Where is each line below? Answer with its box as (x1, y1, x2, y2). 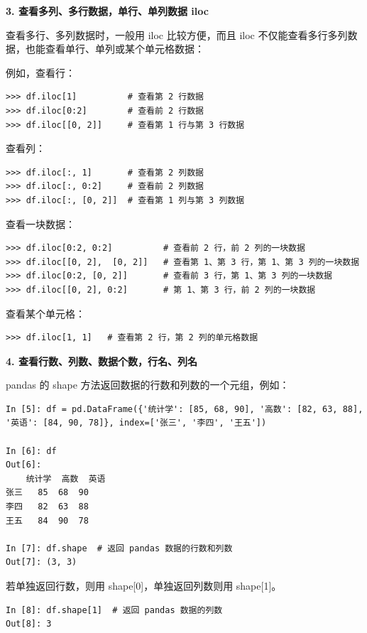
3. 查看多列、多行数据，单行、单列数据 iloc (6, 4, 209, 18)
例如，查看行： (6, 65, 75, 80)
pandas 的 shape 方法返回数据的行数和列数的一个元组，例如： (6, 377, 290, 392)
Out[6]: (6, 460, 42, 470)
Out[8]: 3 (6, 619, 52, 629)
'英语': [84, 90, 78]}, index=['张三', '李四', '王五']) (6, 418, 267, 428)
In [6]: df (6, 445, 57, 456)
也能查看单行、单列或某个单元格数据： (25, 41, 204, 56)
